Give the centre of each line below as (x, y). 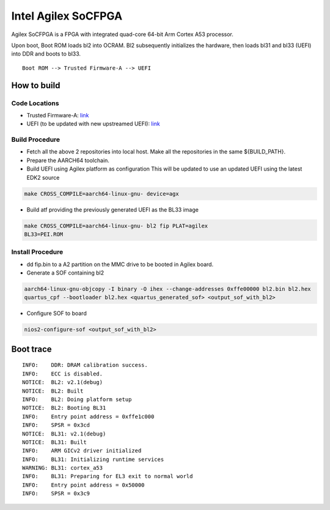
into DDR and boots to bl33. (46, 54)
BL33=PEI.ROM (44, 234)
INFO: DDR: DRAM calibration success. (85, 365)
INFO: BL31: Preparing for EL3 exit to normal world (108, 476)
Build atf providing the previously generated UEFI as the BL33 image (112, 209)
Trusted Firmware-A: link (58, 115)
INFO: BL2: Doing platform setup (77, 399)
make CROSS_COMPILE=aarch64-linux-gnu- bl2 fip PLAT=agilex (116, 226)
